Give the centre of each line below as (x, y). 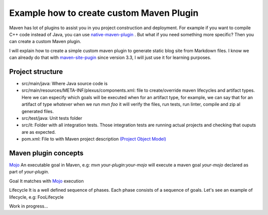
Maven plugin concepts (46, 153)
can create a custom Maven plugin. (45, 42)
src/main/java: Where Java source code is (65, 84)
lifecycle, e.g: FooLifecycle (36, 197)
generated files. (38, 111)
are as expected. (39, 132)
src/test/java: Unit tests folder (52, 118)
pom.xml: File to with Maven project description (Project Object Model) (94, 139)
